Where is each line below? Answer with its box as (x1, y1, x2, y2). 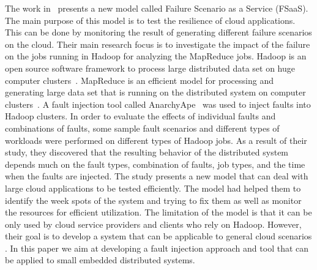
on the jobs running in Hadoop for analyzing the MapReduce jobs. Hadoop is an (5, 50, 307, 62)
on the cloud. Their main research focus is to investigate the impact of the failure (5, 37, 310, 50)
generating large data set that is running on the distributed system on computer (5, 86, 306, 99)
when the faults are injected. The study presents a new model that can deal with (5, 170, 308, 182)
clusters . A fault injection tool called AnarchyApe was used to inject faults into (5, 97, 311, 110)
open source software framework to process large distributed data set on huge (5, 61, 295, 74)
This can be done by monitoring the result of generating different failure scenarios (5, 26, 312, 39)
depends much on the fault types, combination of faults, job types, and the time (5, 157, 305, 170)
